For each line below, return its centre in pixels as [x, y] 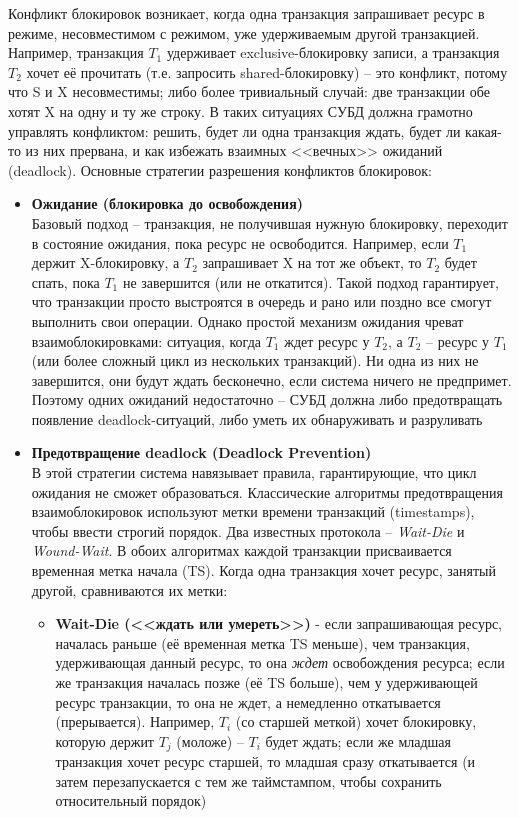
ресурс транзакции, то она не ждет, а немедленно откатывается [248, 701]
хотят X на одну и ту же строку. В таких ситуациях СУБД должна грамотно [240, 110]
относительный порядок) [131, 800]
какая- [483, 130]
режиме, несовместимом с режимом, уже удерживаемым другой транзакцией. [244, 32]
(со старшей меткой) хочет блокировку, [356, 721]
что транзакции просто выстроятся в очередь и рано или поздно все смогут [261, 301]
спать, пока [65, 281]
